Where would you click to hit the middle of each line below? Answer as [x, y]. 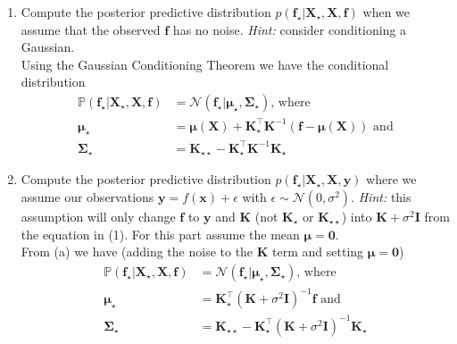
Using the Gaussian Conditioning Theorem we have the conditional [205, 64]
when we [386, 12]
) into [357, 216]
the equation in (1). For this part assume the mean [160, 234]
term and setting [318, 252]
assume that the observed [91, 29]
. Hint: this [381, 196]
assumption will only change [98, 216]
